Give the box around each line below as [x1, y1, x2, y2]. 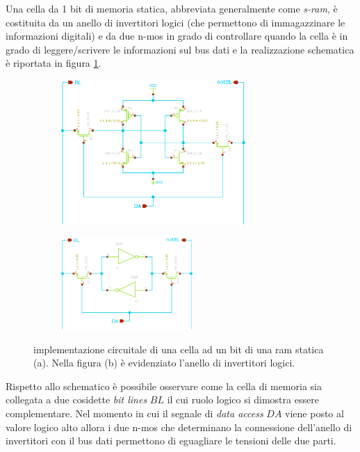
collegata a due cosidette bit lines [6, 392, 147, 407]
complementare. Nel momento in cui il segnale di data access [6, 405, 263, 420]
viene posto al [285, 405, 344, 420]
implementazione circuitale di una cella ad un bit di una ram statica [33, 341, 324, 356]
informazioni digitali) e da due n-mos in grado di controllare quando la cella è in [6, 29, 348, 43]
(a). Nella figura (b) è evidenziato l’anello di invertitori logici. [33, 355, 295, 370]
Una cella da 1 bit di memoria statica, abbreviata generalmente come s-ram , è [6, 1, 338, 15]
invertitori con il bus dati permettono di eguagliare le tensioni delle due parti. [6, 433, 336, 448]
